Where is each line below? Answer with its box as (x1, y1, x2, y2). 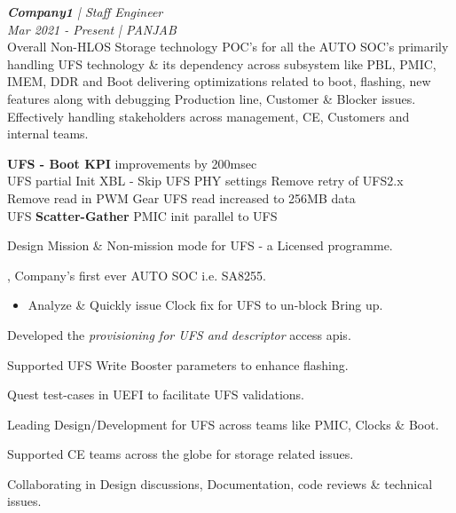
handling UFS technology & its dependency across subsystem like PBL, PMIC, (7, 54, 436, 73)
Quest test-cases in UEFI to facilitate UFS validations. (7, 385, 305, 404)
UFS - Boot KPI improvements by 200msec (7, 154, 257, 172)
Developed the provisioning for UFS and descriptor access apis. (7, 325, 351, 343)
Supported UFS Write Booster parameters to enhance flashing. (7, 355, 349, 374)
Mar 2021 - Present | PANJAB (7, 20, 177, 38)
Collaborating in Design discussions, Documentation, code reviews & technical (7, 474, 433, 493)
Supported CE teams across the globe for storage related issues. (7, 445, 354, 463)
